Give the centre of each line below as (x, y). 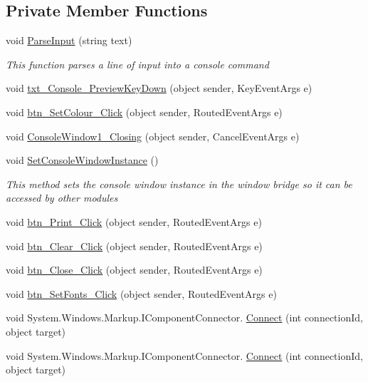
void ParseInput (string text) (69, 40)
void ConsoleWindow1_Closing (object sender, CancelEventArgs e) (153, 136)
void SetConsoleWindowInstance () (82, 160)
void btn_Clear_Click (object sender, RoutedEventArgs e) (134, 246)
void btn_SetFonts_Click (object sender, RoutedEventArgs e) (141, 293)
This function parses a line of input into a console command (137, 64)
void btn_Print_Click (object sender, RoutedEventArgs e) (134, 221)
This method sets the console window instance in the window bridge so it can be (179, 184)
